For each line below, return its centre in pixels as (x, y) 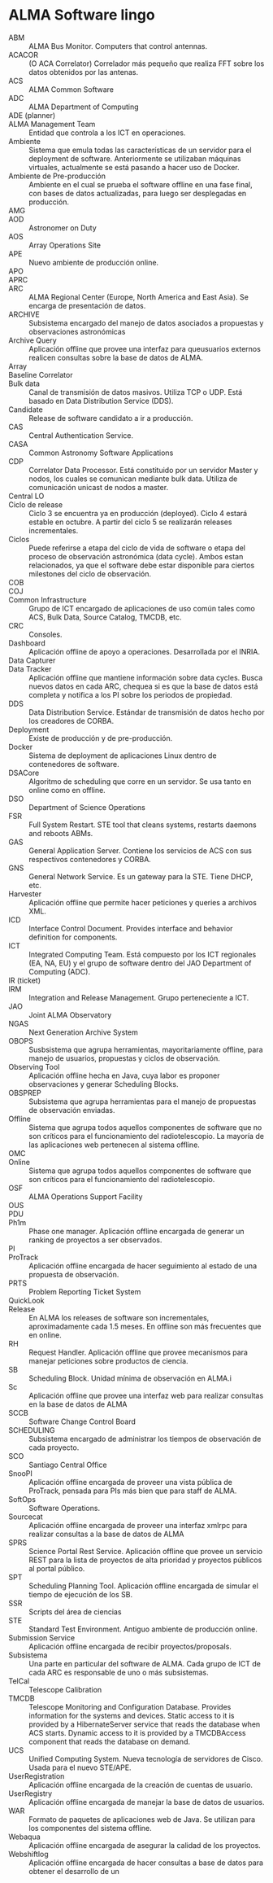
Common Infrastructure (48, 599)
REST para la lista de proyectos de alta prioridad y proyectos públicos (145, 1560)
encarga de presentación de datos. (87, 305)
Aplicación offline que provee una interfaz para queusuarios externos (145, 348)
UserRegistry (30, 1793)
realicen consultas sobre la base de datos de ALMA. (116, 357)
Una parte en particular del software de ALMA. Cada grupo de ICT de (145, 1663)
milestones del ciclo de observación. (90, 574)
